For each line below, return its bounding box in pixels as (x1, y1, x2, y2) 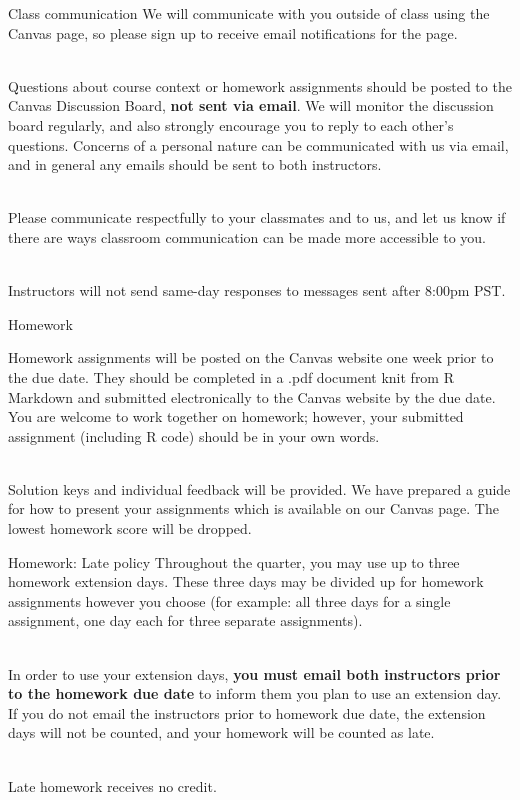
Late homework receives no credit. (8, 775, 217, 796)
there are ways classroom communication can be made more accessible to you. (8, 226, 487, 247)
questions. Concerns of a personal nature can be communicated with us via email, (8, 134, 509, 155)
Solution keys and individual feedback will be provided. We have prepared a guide (8, 478, 511, 499)
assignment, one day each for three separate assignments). (8, 610, 363, 631)
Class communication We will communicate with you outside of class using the (8, 3, 490, 23)
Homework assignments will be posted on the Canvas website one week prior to (8, 347, 494, 368)
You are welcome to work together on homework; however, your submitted (8, 406, 464, 427)
